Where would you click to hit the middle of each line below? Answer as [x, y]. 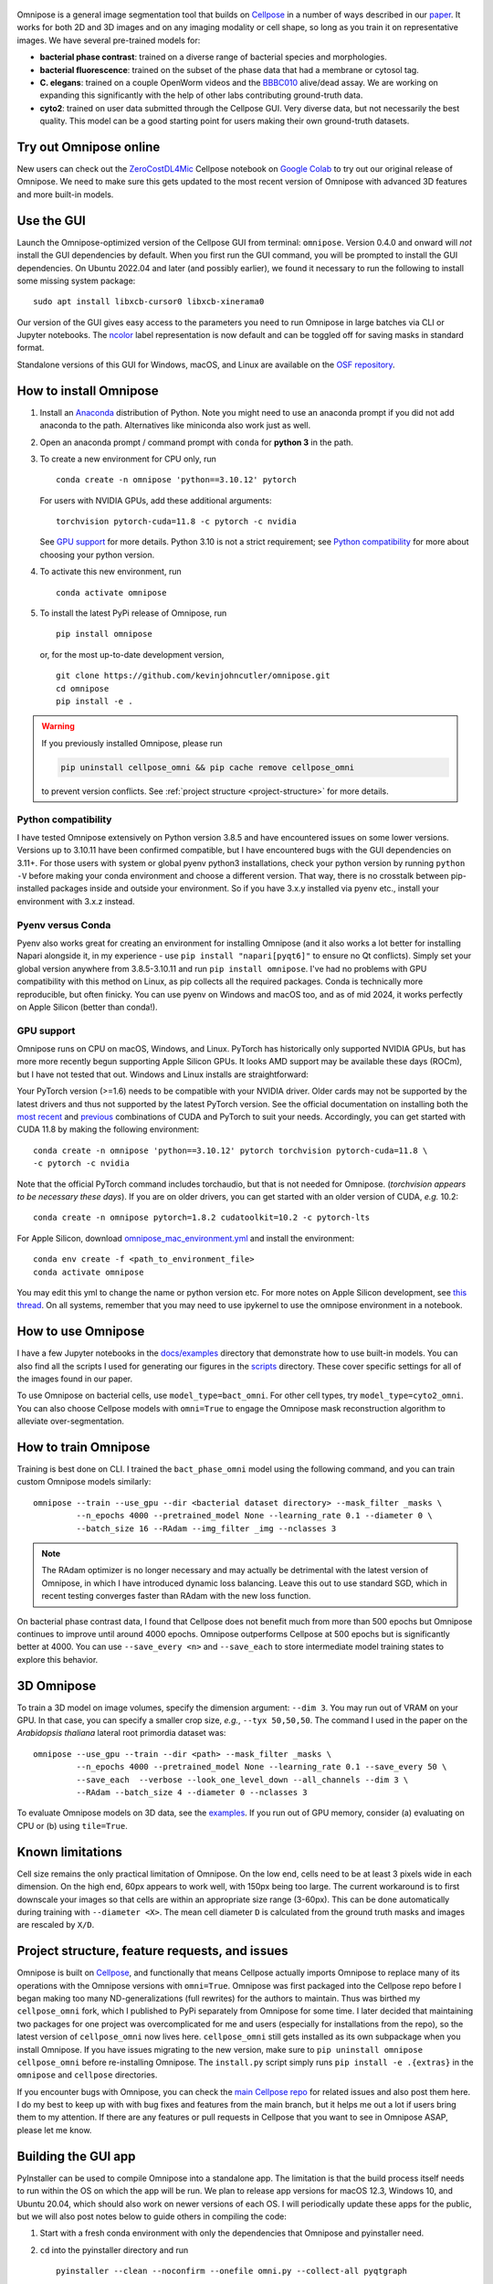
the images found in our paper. [74, 1379]
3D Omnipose [57, 1686]
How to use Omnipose [81, 1332]
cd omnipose [83, 688]
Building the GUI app [76, 2156]
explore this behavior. [58, 1659]
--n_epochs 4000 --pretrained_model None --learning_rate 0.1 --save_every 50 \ [262, 1767]
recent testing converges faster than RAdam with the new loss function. [176, 1596]
